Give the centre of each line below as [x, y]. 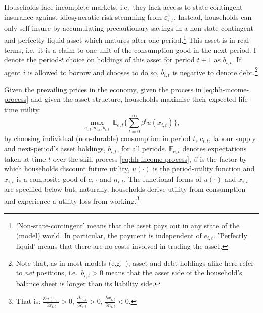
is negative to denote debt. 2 [215, 71]
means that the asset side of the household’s [174, 273]
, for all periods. [142, 148]
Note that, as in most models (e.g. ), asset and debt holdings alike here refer [135, 263]
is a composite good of [51, 178]
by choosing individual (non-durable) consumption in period [97, 138]
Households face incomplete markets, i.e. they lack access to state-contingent [123, 7]
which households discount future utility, [67, 169]
